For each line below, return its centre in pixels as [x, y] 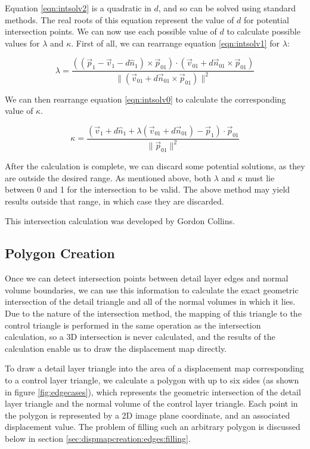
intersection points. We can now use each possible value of [111, 31]
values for [22, 43]
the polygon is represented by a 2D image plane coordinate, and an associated [148, 415]
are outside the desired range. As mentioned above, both [108, 177]
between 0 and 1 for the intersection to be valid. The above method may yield [148, 189]
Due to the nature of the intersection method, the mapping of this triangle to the [153, 313]
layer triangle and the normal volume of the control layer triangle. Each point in [151, 403]
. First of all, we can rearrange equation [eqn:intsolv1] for [176, 43]
